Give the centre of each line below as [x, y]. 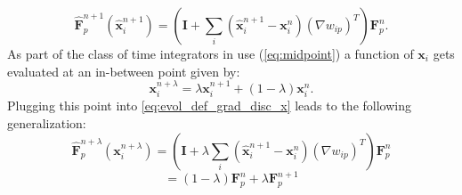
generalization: [47, 123]
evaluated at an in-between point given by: [124, 71]
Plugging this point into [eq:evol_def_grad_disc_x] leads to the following [209, 106]
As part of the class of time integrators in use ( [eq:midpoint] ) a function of [211, 53]
